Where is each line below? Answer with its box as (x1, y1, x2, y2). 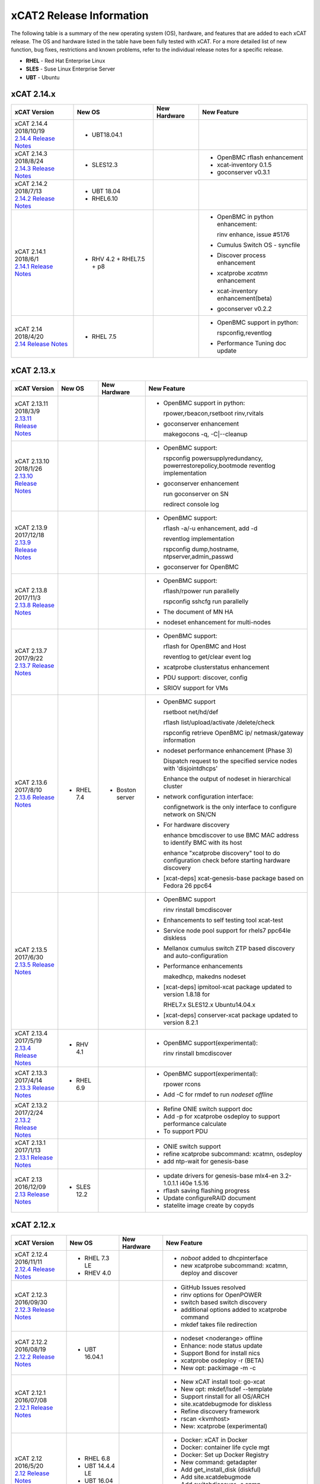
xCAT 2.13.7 (14, 646, 47, 655)
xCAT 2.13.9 (14, 523, 47, 531)
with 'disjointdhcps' (163, 764, 218, 772)
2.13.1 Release (14, 1153, 53, 1162)
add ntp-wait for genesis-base (163, 1157, 249, 1165)
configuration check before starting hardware (163, 856, 290, 864)
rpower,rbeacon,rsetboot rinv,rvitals (163, 409, 264, 417)
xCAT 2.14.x (11, 89, 56, 99)
